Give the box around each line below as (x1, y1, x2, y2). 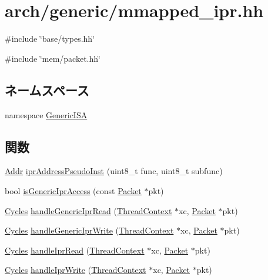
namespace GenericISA (5, 108, 88, 121)
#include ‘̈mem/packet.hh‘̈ (5, 52, 101, 64)
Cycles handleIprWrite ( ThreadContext (5, 264, 146, 276)
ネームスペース (5, 81, 89, 99)
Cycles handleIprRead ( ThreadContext (5, 244, 145, 256)
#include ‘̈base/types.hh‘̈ (5, 32, 95, 45)
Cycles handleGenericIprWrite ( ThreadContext (5, 224, 174, 236)
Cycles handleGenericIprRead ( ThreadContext (5, 204, 172, 216)
